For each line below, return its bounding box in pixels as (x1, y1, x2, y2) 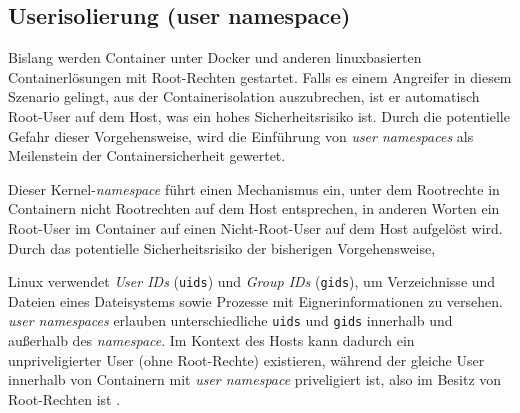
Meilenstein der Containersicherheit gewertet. (8, 145, 286, 166)
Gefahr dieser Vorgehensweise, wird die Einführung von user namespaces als (8, 125, 474, 146)
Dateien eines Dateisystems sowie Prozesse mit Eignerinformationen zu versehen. (8, 290, 503, 311)
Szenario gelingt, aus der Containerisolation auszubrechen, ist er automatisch (8, 86, 480, 107)
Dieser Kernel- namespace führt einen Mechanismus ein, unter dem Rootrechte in (8, 178, 500, 199)
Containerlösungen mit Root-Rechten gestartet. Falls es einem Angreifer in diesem (8, 66, 512, 87)
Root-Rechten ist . (8, 388, 121, 409)
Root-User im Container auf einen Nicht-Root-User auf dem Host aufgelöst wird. (8, 217, 503, 238)
